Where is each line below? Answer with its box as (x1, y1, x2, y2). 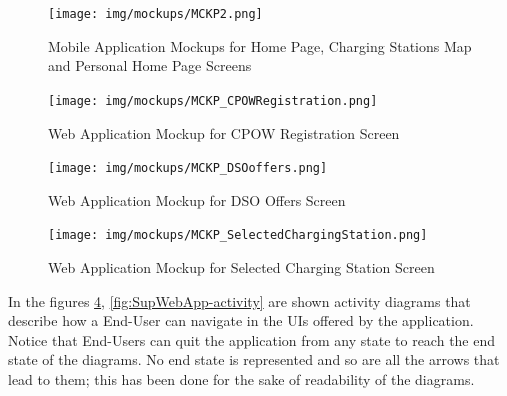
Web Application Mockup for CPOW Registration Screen (48, 122, 400, 143)
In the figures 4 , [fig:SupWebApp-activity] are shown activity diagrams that (8, 290, 471, 311)
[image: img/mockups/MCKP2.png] (48, 7, 263, 21)
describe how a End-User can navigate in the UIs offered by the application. (8, 310, 474, 331)
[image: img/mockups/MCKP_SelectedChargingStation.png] (48, 228, 428, 243)
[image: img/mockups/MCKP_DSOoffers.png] (48, 161, 328, 176)
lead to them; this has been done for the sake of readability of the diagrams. (8, 368, 475, 389)
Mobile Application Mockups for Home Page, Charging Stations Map (48, 35, 472, 56)
